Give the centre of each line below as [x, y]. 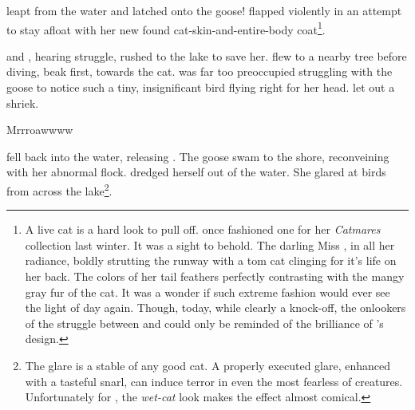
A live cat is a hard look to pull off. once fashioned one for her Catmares [203, 229]
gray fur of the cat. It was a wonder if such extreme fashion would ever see [207, 292]
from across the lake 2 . [59, 189]
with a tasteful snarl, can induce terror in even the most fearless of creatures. [214, 381]
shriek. [23, 102]
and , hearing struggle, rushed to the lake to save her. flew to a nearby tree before [207, 55]
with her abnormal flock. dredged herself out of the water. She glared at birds [196, 172]
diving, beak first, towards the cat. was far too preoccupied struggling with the [200, 71]
